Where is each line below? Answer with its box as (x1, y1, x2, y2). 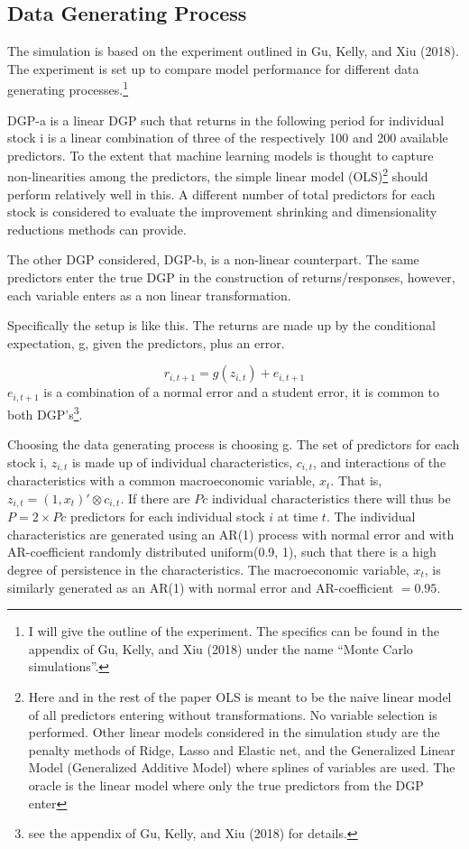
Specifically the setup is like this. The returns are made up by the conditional (7, 316, 436, 335)
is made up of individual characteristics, (71, 452, 293, 471)
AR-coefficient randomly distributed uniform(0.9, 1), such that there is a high (7, 542, 437, 561)
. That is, (330, 471, 382, 490)
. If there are (120, 488, 190, 507)
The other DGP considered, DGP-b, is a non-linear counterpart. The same (7, 250, 419, 269)
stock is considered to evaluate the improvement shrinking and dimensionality (7, 202, 437, 221)
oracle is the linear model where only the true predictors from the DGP (28, 775, 424, 794)
